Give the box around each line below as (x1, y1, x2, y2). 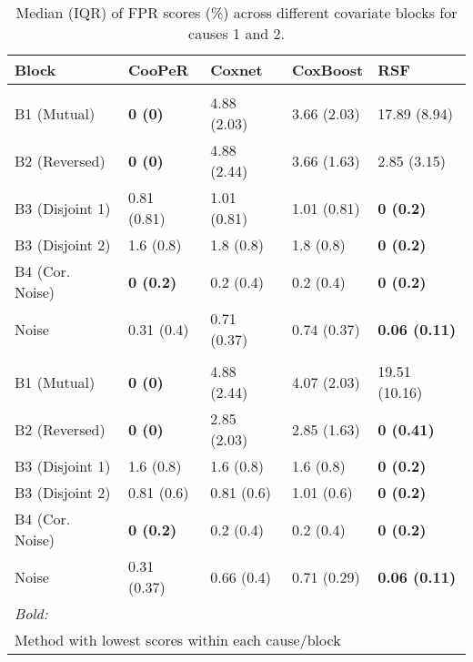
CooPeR (127, 59, 189, 80)
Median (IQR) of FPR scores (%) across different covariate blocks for (15, 2, 458, 23)
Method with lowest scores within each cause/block (15, 629, 341, 650)
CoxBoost (292, 59, 364, 80)
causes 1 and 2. (188, 23, 285, 44)
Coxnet (210, 59, 263, 80)
